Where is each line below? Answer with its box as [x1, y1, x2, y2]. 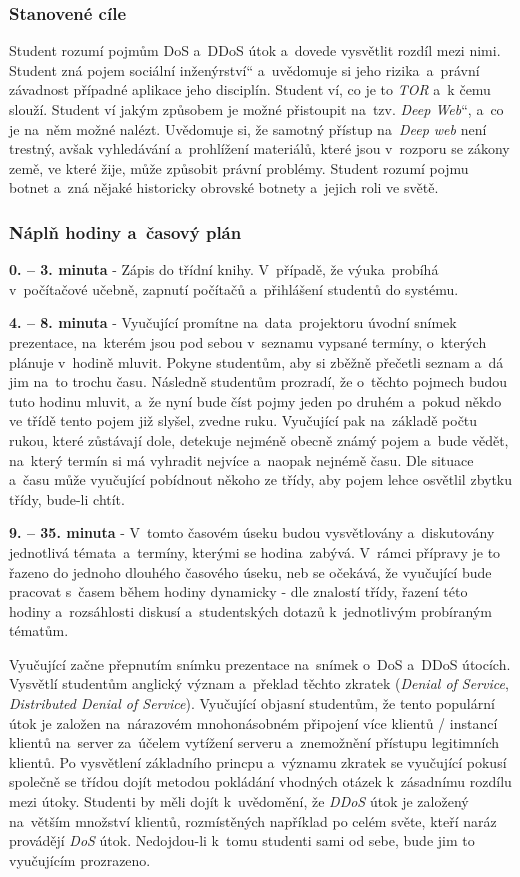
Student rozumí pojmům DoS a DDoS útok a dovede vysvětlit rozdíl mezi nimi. [9, 40, 501, 61]
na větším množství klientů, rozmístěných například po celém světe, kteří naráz [9, 810, 497, 831]
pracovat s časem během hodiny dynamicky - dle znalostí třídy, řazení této [9, 581, 468, 602]
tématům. [9, 620, 69, 641]
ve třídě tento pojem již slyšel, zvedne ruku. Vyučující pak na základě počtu [9, 410, 478, 431]
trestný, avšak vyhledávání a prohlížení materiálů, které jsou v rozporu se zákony [9, 138, 510, 159]
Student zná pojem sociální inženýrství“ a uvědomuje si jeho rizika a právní [9, 59, 480, 80]
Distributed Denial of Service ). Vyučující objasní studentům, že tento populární [9, 693, 495, 714]
